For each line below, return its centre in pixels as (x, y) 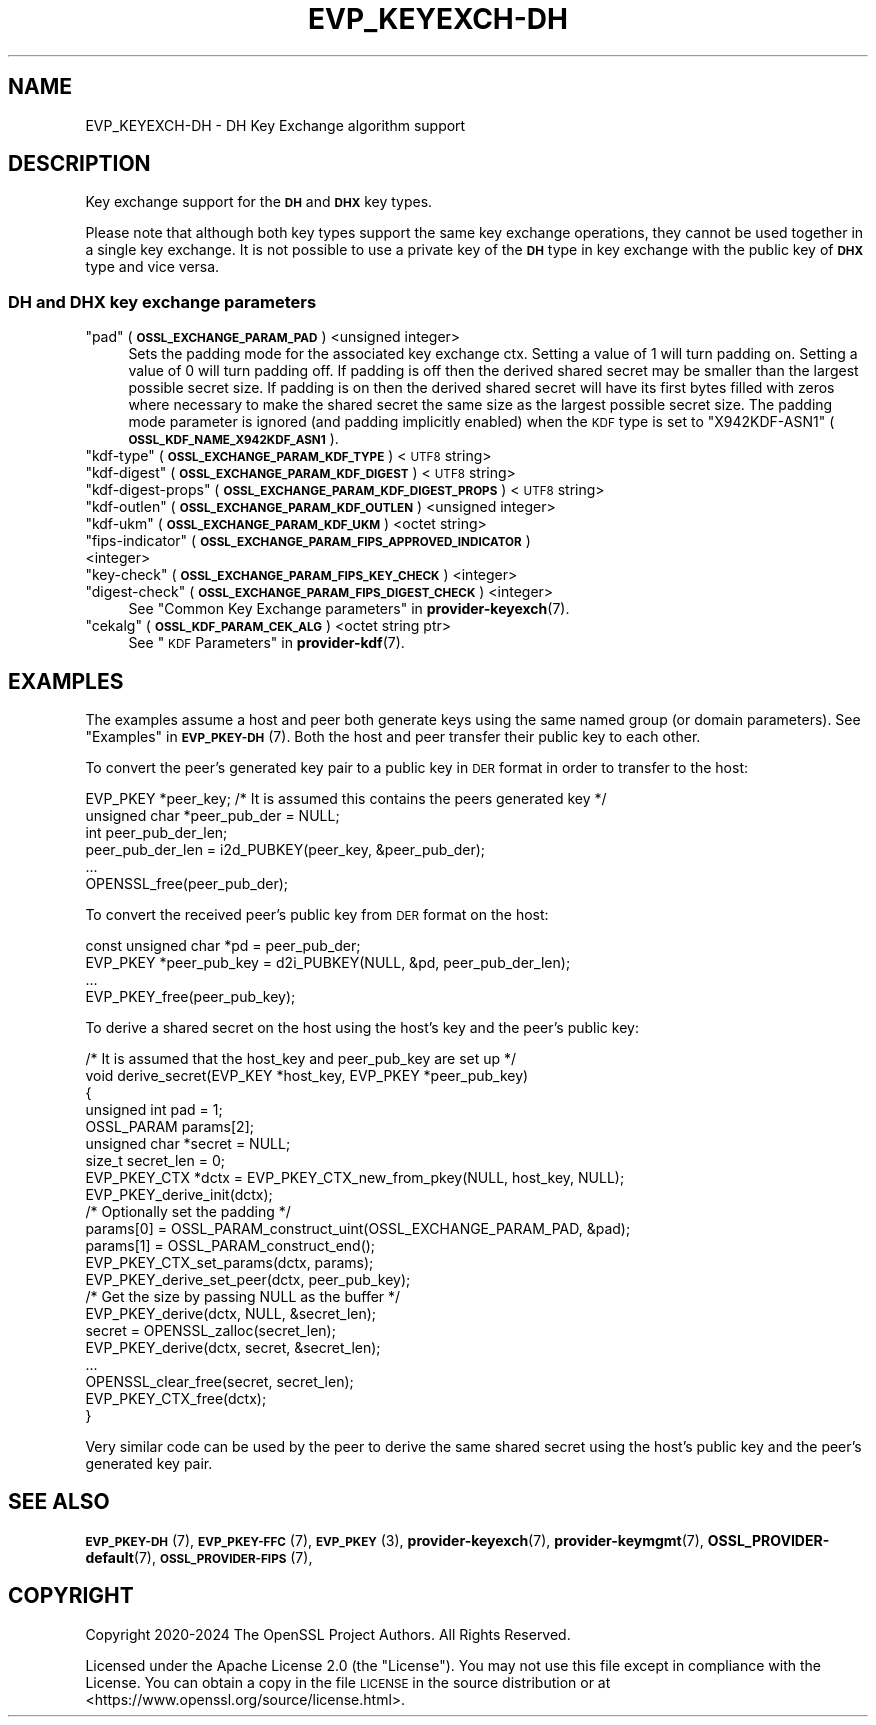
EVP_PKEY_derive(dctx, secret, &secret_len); (233, 1348)
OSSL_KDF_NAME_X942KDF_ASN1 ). (233, 439)
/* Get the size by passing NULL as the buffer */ (243, 1297)
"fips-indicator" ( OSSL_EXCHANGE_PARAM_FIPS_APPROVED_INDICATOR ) (308, 541)
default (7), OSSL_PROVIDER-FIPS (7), (199, 1557)
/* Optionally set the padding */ (188, 1212)
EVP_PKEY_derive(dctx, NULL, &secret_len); (231, 1314)
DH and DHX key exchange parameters (162, 301)
